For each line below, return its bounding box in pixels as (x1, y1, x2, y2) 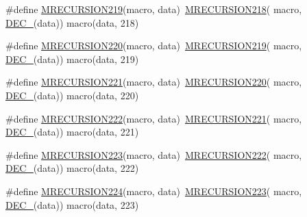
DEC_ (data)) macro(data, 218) (5, 15, 139, 29)
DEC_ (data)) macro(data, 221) (5, 125, 139, 139)
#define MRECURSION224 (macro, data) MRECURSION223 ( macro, (5, 183, 302, 198)
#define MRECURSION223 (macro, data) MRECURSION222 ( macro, (5, 147, 302, 162)
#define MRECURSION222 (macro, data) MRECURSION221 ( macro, (5, 111, 302, 125)
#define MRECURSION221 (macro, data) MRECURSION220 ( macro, (5, 75, 302, 89)
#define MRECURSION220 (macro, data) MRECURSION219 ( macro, (5, 38, 302, 53)
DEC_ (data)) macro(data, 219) (5, 51, 139, 66)
